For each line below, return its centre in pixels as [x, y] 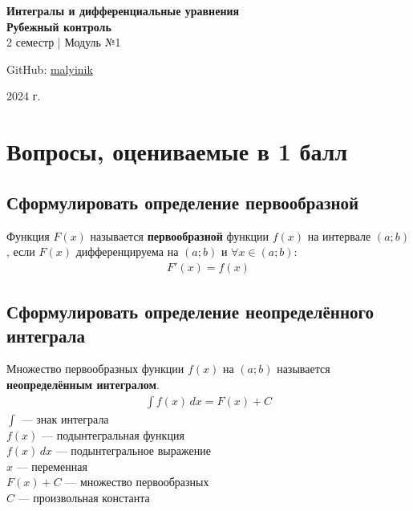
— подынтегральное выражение [133, 450]
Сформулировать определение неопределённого [190, 312]
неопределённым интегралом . [83, 384]
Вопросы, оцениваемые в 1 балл [177, 151]
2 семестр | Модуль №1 [64, 42]
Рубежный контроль [59, 26]
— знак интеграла [65, 418]
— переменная [52, 466]
